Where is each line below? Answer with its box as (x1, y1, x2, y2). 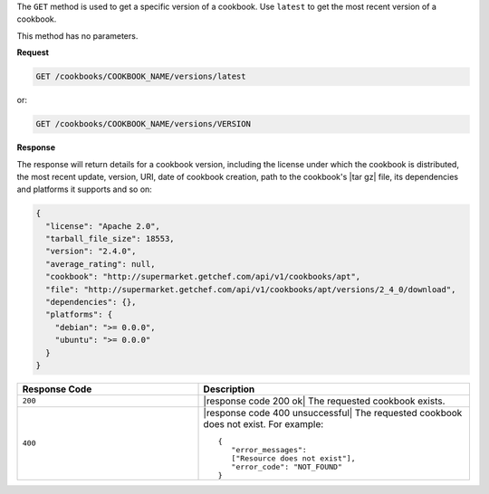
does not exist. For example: (203, 417, 324, 430)
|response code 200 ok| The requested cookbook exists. (203, 394, 446, 407)
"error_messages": (231, 444, 307, 454)
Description (203, 383, 255, 395)
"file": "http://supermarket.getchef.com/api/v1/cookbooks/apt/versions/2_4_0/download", (45, 284, 456, 294)
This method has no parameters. (16, 30, 139, 41)
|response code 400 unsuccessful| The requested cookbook (203, 406, 463, 419)
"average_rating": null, (45, 259, 156, 269)
